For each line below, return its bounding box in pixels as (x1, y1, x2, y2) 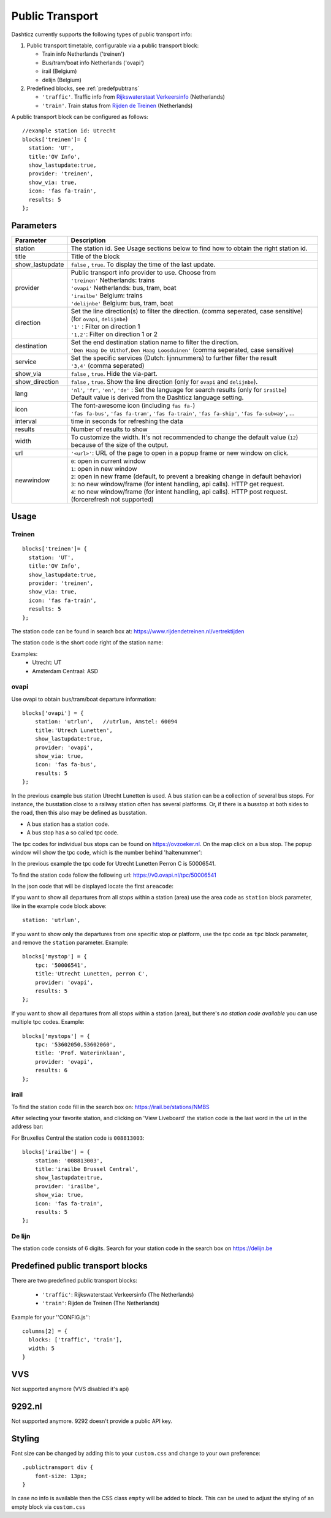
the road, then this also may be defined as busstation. (11, 809, 147, 817)
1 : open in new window (70, 464, 137, 473)
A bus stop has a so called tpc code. (26, 829, 119, 836)
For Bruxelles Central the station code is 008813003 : (11, 1134, 145, 1142)
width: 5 (28, 1344, 55, 1352)
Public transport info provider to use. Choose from (70, 268, 216, 277)
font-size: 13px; (34, 1472, 87, 1479)
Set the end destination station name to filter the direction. (70, 338, 239, 346)
